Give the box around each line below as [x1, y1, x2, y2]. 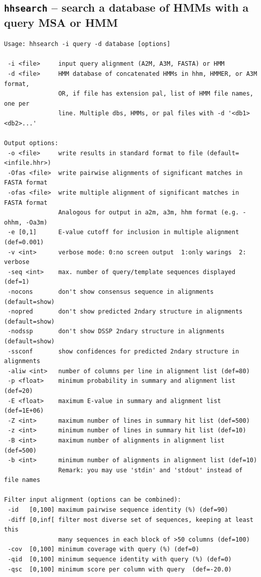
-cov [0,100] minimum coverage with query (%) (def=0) [8, 546, 199, 553]
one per [4, 100, 30, 107]
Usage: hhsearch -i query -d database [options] [4, 40, 171, 48]
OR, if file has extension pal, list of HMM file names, [58, 90, 253, 98]
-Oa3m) [25, 218, 47, 226]
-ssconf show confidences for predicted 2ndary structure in [8, 347, 239, 355]
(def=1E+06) [4, 407, 44, 415]
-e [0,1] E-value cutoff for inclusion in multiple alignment [8, 229, 239, 236]
